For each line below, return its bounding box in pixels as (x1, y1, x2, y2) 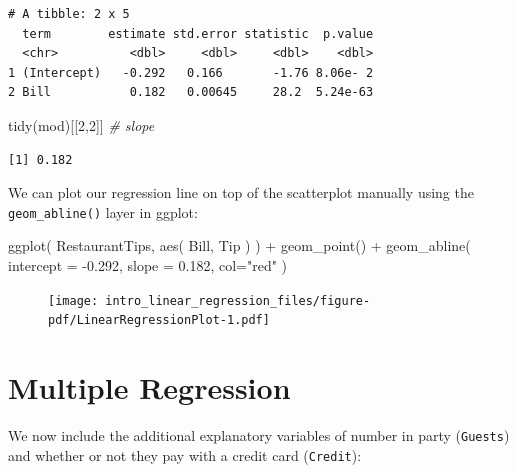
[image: (48, 293, 99, 308)
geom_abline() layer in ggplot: (8, 201, 198, 222)
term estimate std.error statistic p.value (22, 26, 374, 41)
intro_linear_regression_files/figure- (105, 293, 371, 308)
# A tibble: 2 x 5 (8, 7, 130, 21)
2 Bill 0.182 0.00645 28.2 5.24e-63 (8, 85, 374, 100)
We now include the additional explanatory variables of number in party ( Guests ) (8, 425, 510, 446)
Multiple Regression (8, 367, 291, 408)
